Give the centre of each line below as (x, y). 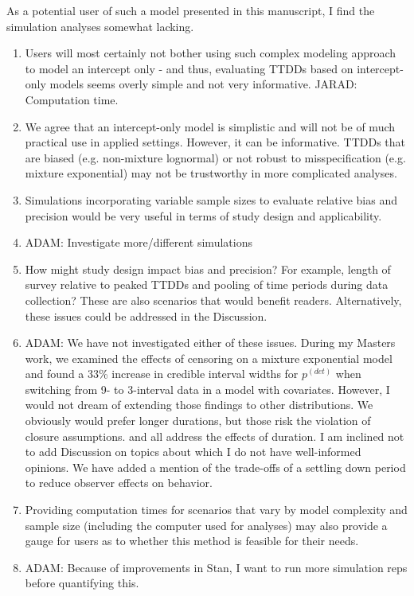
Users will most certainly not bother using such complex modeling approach (211, 53)
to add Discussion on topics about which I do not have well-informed (193, 452)
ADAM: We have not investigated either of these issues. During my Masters (210, 343)
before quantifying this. (82, 583)
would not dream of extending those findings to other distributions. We (199, 405)
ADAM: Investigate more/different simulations (139, 242)
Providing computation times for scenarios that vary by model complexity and (216, 510)
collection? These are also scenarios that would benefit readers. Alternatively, (213, 300)
